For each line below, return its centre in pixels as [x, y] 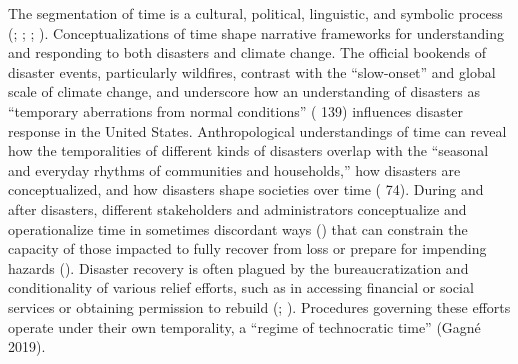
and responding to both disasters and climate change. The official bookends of [247, 52]
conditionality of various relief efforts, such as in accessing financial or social [241, 287]
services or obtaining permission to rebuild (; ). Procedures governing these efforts [259, 306]
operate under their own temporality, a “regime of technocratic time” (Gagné [244, 326]
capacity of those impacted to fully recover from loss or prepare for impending [247, 248]
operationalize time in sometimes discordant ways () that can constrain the [238, 228]
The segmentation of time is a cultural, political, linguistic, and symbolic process [255, 13]
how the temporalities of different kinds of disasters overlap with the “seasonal [248, 150]
